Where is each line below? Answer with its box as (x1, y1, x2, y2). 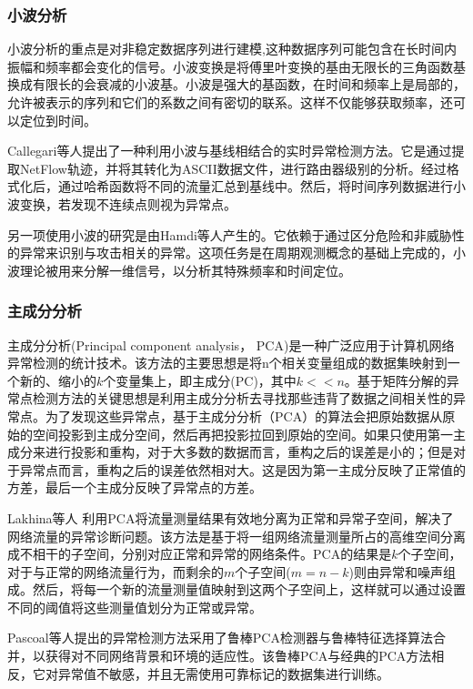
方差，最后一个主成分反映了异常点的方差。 (7, 478, 262, 497)
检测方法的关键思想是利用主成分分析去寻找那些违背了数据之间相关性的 (32, 389, 453, 408)
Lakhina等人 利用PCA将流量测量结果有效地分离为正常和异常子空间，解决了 (7, 508, 454, 527)
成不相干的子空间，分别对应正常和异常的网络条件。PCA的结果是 (7, 544, 392, 563)
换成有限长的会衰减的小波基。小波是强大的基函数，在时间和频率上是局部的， (7, 75, 466, 94)
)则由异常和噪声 (348, 562, 443, 581)
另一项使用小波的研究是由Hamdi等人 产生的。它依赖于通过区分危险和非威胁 (7, 225, 452, 244)
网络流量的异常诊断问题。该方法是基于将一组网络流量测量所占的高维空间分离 (7, 526, 466, 545)
